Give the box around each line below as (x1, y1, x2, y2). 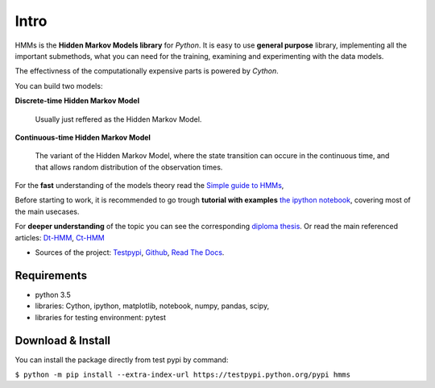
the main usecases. (14, 207, 80, 216)
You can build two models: (14, 81, 103, 90)
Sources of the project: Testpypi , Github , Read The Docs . (35, 248, 225, 257)
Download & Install (14, 333, 111, 347)
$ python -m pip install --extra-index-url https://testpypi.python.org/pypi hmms (14, 370, 350, 379)
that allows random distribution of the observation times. (35, 162, 223, 172)
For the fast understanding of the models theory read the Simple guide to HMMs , (14, 181, 284, 190)
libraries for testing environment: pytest (35, 312, 167, 322)
